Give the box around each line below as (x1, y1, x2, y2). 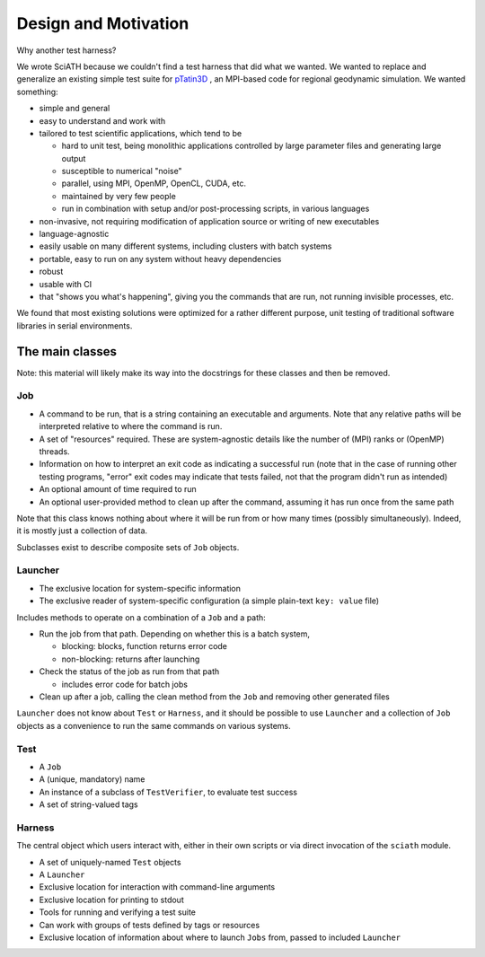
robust (39, 266, 64, 277)
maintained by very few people (61, 190, 177, 201)
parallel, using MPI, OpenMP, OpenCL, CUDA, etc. (61, 178, 247, 189)
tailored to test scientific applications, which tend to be (39, 127, 242, 138)
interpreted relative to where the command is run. (39, 421, 223, 432)
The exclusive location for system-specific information (39, 583, 242, 593)
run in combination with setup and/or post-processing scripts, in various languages (61, 203, 370, 215)
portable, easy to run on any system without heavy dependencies (39, 253, 282, 264)
